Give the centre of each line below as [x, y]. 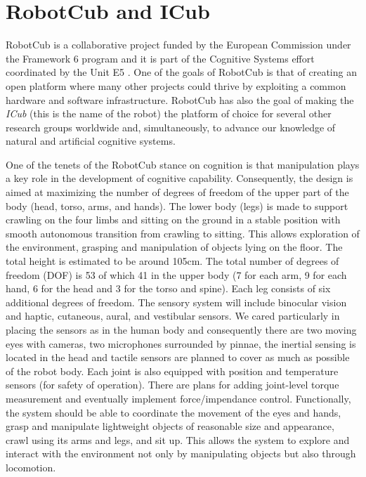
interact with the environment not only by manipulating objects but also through [181, 453]
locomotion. [31, 467]
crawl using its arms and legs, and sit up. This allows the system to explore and [178, 439]
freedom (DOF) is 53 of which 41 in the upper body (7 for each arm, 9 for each [176, 274]
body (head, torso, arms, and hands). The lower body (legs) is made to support [177, 205]
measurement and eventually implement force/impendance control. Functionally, [178, 398]
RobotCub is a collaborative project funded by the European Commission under [178, 45]
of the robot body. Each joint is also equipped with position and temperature [172, 371]
